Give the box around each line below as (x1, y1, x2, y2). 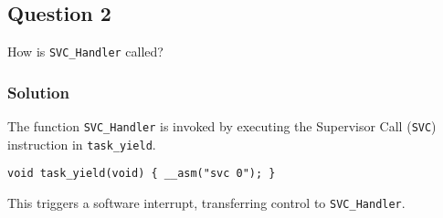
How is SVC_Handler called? (7, 42, 163, 61)
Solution (7, 80, 69, 103)
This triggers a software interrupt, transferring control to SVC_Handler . (7, 193, 406, 213)
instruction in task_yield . (7, 134, 156, 153)
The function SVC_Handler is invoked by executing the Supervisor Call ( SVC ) (7, 117, 437, 136)
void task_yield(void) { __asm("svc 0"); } (7, 167, 276, 181)
